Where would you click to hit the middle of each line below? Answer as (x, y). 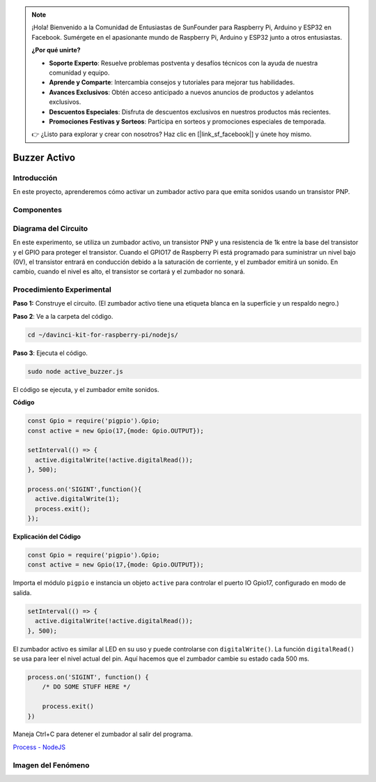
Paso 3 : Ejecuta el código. (50, 353)
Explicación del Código (47, 536)
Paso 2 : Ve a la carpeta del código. (63, 316)
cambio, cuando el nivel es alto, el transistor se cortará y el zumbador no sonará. (129, 271)
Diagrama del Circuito (50, 228)
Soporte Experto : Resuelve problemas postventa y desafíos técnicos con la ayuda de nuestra (183, 63)
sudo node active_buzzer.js (75, 371)
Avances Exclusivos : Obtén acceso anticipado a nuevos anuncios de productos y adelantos (181, 92)
